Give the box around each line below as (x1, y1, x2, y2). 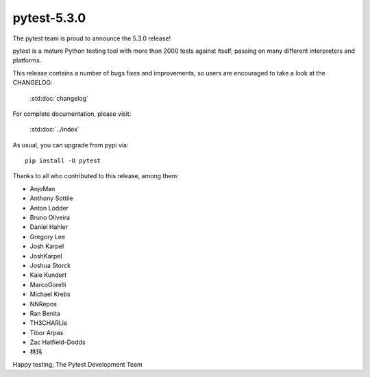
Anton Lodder (29, 204, 69, 212)
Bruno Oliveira (29, 213, 71, 222)
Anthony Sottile (29, 194, 73, 202)
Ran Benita (29, 309, 61, 317)
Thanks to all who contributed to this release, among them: (12, 172, 180, 180)
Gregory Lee (29, 232, 66, 241)
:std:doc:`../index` (29, 125, 80, 134)
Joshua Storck (29, 261, 71, 269)
